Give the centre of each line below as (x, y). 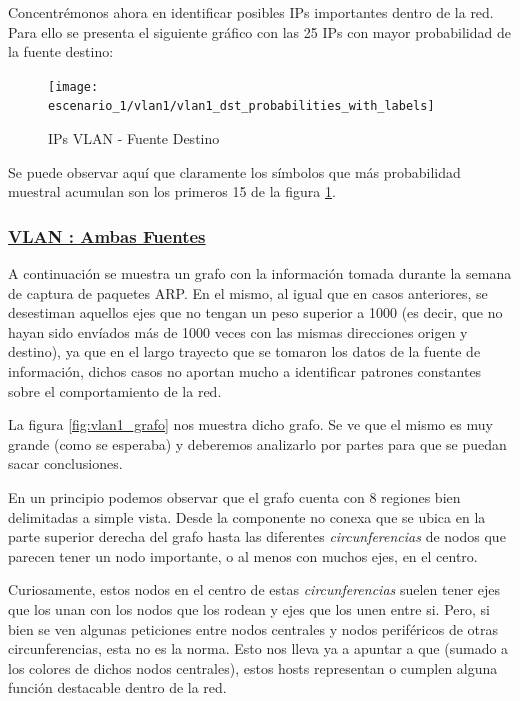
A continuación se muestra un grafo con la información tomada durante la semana (260, 273)
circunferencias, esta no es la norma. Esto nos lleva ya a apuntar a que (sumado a (258, 648)
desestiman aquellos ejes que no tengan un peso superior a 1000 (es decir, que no (255, 312)
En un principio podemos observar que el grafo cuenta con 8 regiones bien (234, 497)
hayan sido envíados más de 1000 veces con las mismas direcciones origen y (238, 331)
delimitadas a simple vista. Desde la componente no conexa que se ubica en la (247, 516)
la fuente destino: (61, 51)
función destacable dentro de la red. (117, 687)
